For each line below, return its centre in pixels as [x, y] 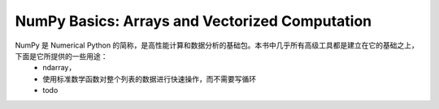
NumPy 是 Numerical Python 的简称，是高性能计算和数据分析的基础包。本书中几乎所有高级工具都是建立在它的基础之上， [217, 45]
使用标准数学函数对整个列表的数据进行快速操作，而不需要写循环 [149, 79]
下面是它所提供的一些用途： [61, 56]
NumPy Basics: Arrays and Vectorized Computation [193, 21]
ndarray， [59, 68]
